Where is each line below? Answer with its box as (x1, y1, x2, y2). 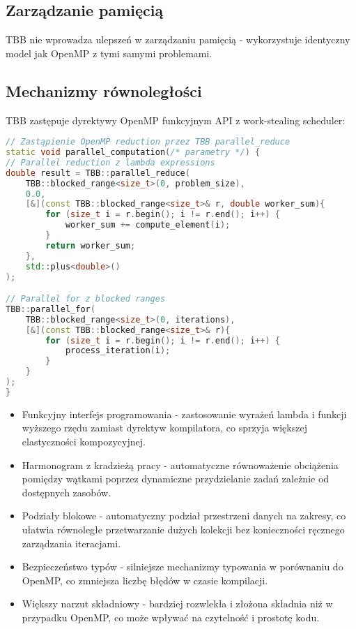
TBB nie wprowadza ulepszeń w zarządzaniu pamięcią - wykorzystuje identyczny (6, 32, 350, 47)
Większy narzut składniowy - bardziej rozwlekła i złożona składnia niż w (22, 596, 333, 611)
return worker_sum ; (45, 240, 136, 251)
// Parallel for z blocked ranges (6, 294, 166, 304)
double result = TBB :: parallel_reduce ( (6, 168, 190, 178)
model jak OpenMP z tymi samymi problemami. (6, 45, 212, 60)
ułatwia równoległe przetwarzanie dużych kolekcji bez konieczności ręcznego (22, 522, 345, 536)
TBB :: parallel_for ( (6, 304, 95, 314)
